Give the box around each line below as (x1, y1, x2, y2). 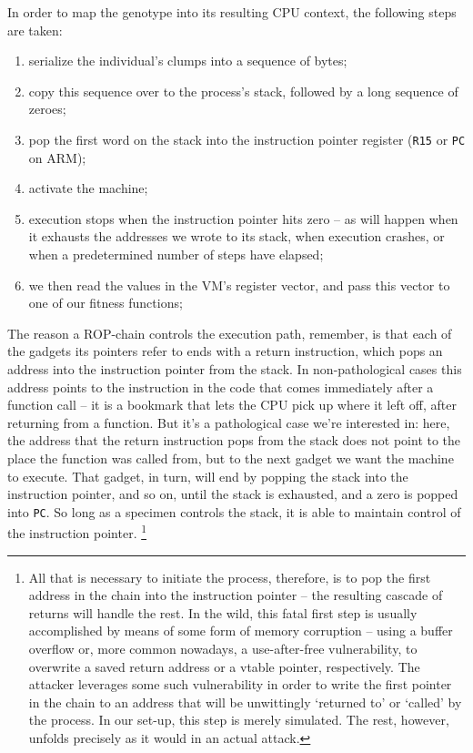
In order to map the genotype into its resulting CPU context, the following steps (7, 3, 457, 21)
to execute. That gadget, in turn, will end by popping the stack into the (7, 466, 408, 485)
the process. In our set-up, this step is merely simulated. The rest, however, (28, 710, 449, 729)
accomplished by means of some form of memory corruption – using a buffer (28, 621, 453, 640)
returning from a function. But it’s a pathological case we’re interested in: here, (7, 412, 450, 432)
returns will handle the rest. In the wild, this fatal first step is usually (28, 603, 418, 622)
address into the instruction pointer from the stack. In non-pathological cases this (7, 359, 462, 378)
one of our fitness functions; (28, 293, 183, 312)
